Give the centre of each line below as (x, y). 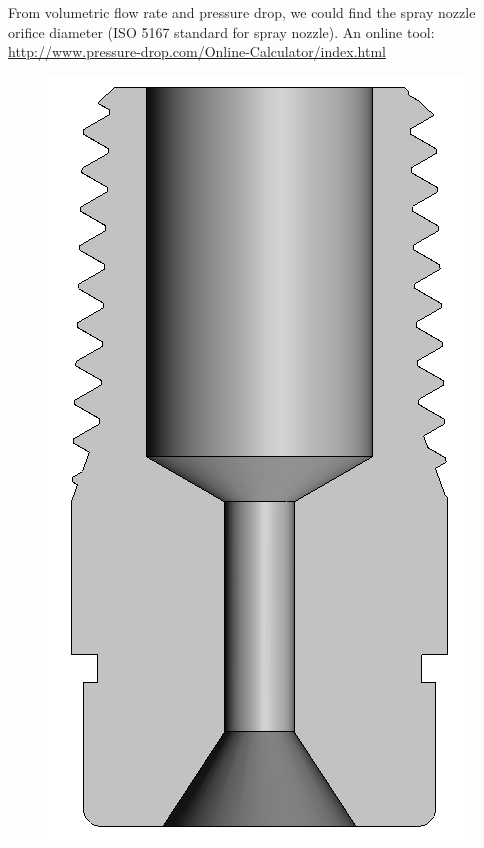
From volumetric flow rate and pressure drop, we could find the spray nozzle (242, 12)
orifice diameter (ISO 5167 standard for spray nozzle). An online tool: (221, 31)
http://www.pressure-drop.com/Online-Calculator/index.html (197, 51)
